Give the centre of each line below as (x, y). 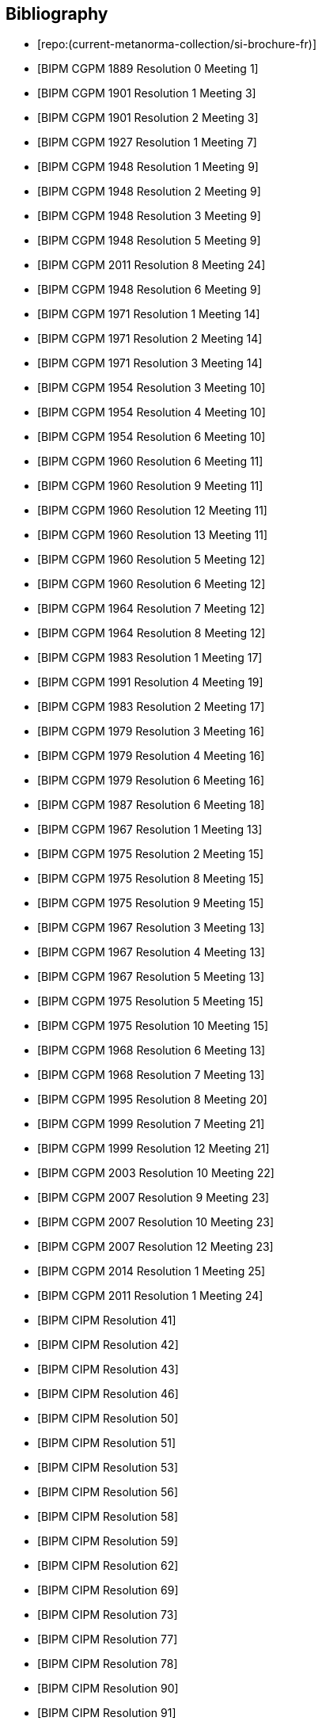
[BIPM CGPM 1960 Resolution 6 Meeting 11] (150, 462)
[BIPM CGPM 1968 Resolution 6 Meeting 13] (152, 1051)
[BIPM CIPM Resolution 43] (108, 1370)
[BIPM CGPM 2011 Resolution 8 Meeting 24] (152, 265)
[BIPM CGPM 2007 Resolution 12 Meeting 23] (155, 1247)
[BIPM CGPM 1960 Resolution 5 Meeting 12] (151, 560)
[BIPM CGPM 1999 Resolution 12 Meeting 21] (153, 1149)
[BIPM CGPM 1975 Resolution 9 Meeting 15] (151, 903)
